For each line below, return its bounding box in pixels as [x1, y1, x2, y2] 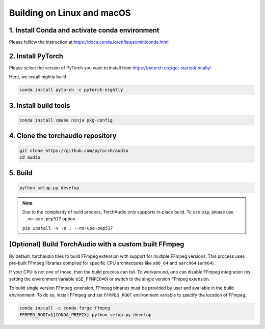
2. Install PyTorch [9, 52, 63, 60]
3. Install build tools [9, 101, 71, 110]
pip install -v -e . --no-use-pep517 [22, 225, 113, 231]
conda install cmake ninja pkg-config [19, 117, 113, 123]
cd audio [19, 154, 41, 160]
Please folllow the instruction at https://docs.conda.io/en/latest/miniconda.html [9, 39, 169, 45]
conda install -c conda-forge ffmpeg [19, 305, 110, 311]
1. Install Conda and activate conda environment [9, 26, 159, 34]
